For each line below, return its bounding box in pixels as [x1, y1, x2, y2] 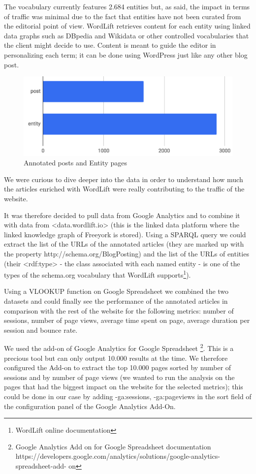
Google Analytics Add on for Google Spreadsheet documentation [15, 441, 211, 451]
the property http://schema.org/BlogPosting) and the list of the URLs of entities [4, 249, 249, 259]
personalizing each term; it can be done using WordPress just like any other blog [4, 49, 248, 60]
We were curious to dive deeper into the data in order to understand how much [4, 174, 243, 184]
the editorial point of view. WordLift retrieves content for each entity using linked [4, 21, 251, 31]
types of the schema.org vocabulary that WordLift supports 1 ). [4, 268, 191, 280]
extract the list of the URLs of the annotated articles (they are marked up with [4, 239, 244, 249]
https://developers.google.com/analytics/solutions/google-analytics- [15, 451, 220, 461]
